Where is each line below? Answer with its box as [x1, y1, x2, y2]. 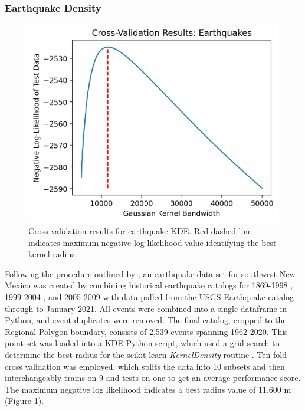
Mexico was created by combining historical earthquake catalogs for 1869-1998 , [5, 279, 293, 291]
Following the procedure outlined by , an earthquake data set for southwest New [5, 267, 296, 280]
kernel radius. [28, 248, 77, 260]
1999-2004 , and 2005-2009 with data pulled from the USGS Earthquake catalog [5, 291, 294, 303]
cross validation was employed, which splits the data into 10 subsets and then [5, 360, 285, 372]
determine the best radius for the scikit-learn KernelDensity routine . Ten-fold [5, 348, 287, 360]
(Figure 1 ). [5, 394, 44, 407]
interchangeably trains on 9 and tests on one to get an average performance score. [5, 371, 301, 384]
